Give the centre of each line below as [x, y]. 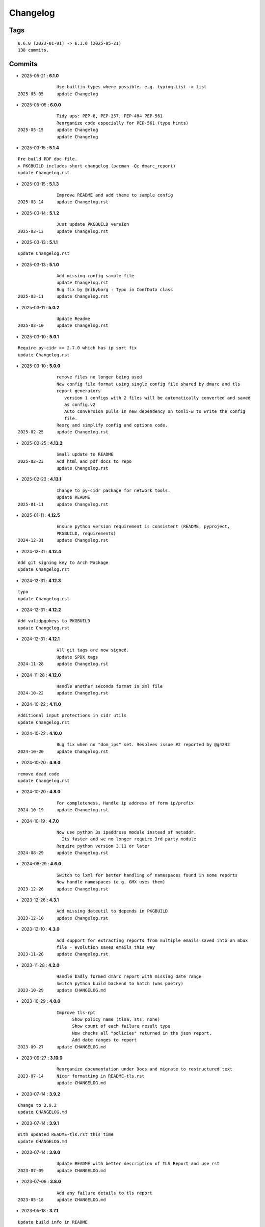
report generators [79, 391]
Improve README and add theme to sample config [115, 195]
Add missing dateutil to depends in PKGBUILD [112, 911]
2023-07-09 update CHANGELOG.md [62, 1170]
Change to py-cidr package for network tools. [114, 490]
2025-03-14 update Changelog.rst [63, 202]
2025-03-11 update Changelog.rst [63, 296]
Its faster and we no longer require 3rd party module [129, 839]
